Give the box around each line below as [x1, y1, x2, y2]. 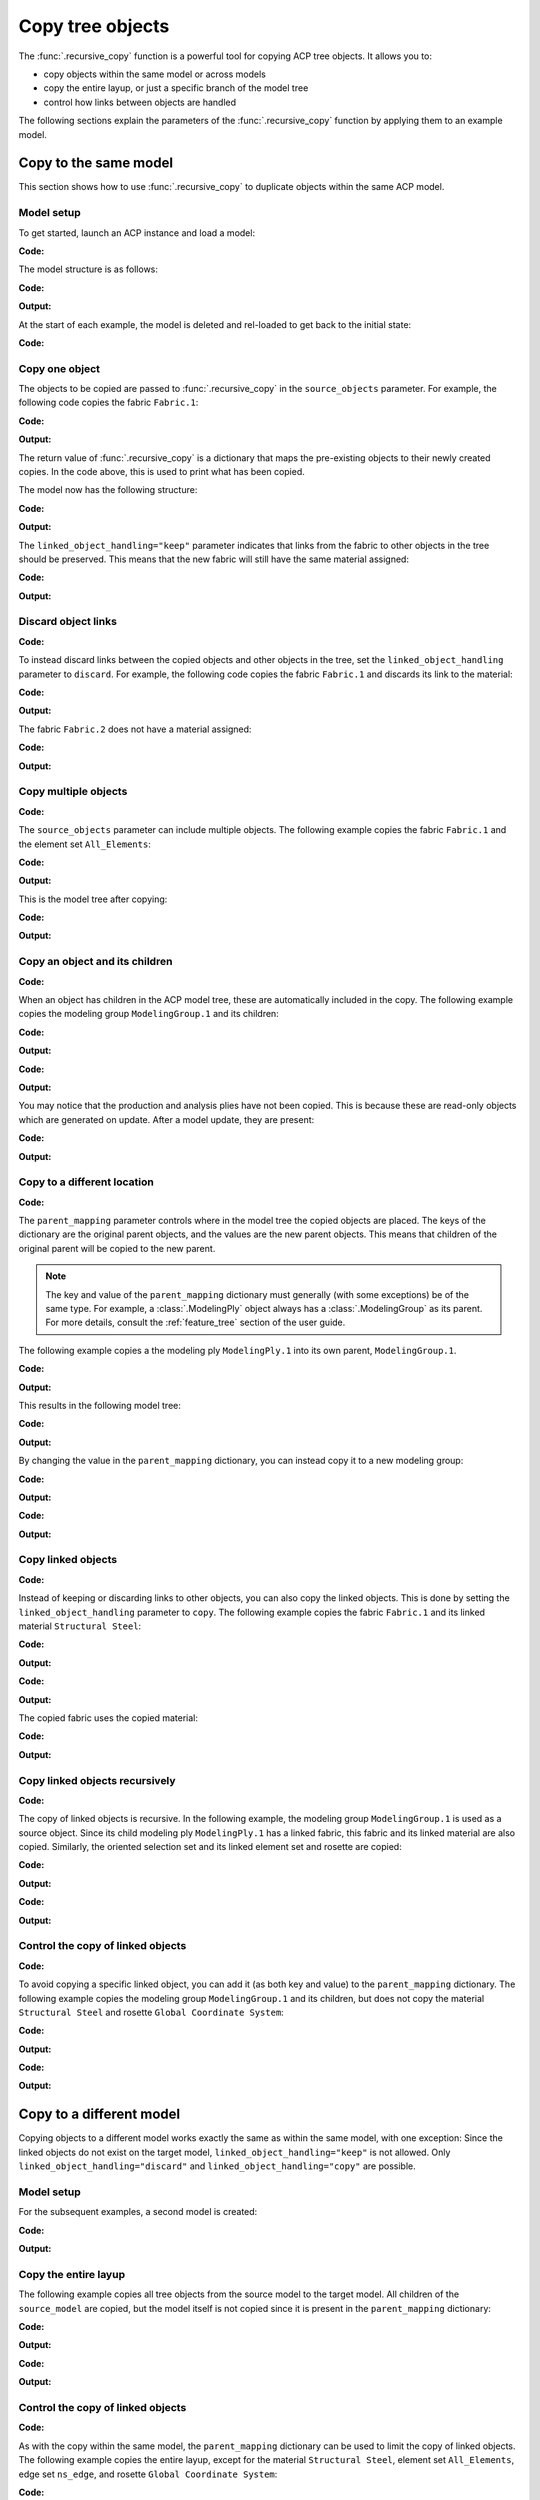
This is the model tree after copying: [18, 893, 168, 905]
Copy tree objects [18, 15, 170, 37]
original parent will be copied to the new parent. [18, 1242, 216, 1254]
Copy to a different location [18, 1175, 154, 1189]
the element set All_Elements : [18, 838, 152, 850]
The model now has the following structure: [18, 484, 198, 496]
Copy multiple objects [18, 785, 128, 799]
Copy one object [18, 361, 100, 375]
